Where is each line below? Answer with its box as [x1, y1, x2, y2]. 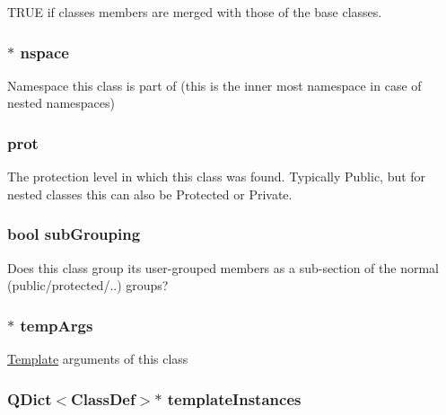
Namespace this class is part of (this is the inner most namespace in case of [7, 75, 422, 94]
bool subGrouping [7, 223, 141, 245]
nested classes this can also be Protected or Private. [7, 184, 293, 203]
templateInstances [167, 387, 302, 410]
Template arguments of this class [7, 349, 188, 368]
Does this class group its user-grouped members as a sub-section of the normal [7, 258, 439, 277]
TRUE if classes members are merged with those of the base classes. [7, 3, 382, 21]
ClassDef [71, 387, 136, 410]
